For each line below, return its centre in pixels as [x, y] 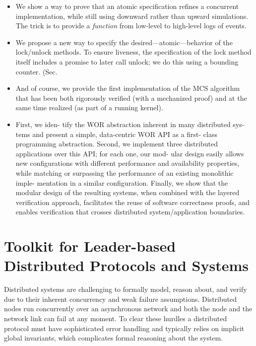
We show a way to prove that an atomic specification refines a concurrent [127, 6]
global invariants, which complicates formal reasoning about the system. [114, 338]
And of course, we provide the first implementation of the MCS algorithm [128, 88]
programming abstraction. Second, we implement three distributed [117, 144]
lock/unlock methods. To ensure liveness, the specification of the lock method [133, 52]
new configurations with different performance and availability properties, [128, 163]
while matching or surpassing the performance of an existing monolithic [125, 173]
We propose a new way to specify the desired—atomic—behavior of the [124, 42]
